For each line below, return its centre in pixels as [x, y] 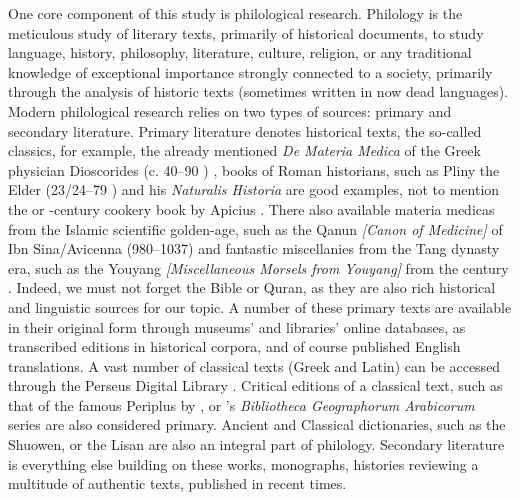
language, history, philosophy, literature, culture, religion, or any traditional [240, 52]
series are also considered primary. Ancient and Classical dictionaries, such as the [257, 424]
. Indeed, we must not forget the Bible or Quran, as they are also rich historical [252, 287]
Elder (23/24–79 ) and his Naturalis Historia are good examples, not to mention [254, 189]
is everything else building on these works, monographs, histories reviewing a [243, 463]
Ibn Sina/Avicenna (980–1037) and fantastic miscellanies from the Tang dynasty [254, 248]
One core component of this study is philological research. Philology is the [235, 13]
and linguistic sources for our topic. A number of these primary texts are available [260, 306]
